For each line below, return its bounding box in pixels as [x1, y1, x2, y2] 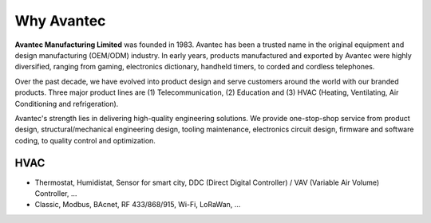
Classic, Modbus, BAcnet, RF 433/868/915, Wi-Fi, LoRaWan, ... [34, 200, 241, 209]
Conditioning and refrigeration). [14, 99, 119, 108]
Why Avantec [14, 12, 106, 29]
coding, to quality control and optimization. [14, 135, 156, 145]
